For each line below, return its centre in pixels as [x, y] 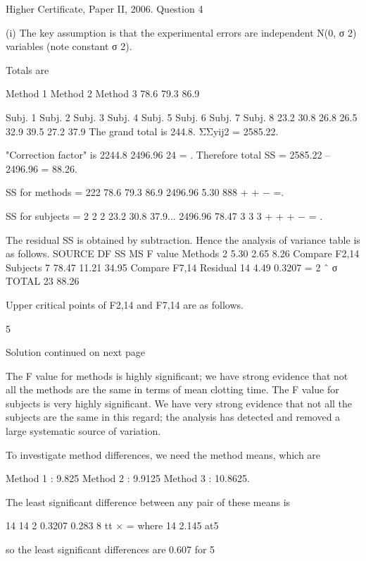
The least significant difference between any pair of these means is [148, 501]
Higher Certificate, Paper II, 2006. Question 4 [105, 8]
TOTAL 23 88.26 [43, 281]
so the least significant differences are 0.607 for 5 [111, 549]
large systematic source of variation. [83, 431]
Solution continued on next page [75, 352]
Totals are [27, 69]
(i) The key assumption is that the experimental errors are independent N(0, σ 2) [181, 32]
